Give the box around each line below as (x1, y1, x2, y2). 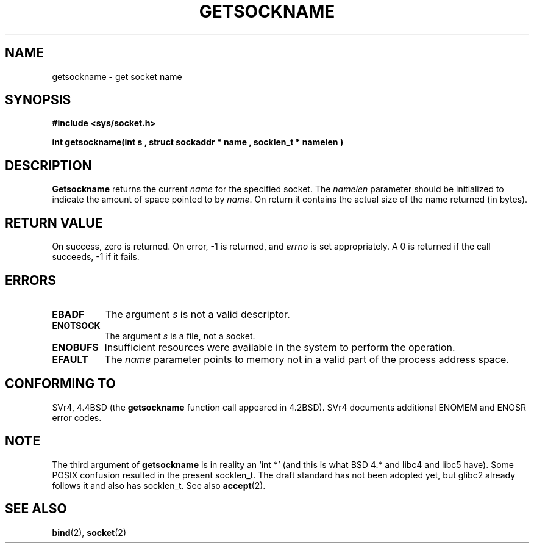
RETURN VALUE (5, 215, 103, 231)
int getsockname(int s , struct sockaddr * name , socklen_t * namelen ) (52, 137, 344, 148)
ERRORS (5, 272, 57, 288)
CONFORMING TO (5, 376, 116, 392)
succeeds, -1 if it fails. (52, 251, 140, 262)
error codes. (52, 412, 102, 423)
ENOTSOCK (52, 320, 101, 331)
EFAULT (52, 353, 88, 366)
